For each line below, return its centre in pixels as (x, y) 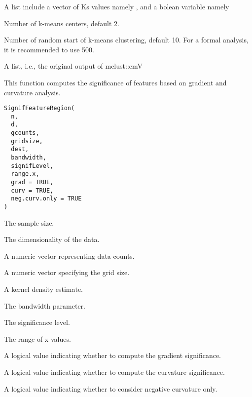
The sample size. (29, 222)
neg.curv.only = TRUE (46, 199)
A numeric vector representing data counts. (69, 256)
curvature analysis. (32, 92)
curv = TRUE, (32, 190)
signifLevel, (32, 166)
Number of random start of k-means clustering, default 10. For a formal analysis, (126, 40)
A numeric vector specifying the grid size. (67, 272)
